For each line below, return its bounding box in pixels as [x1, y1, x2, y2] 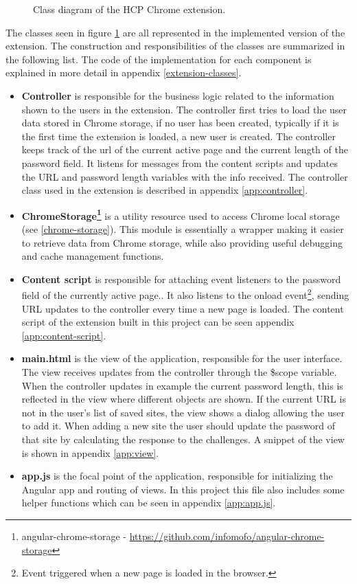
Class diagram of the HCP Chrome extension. [33, 2, 226, 16]
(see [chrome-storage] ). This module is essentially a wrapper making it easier [21, 221, 344, 236]
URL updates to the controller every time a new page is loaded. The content [21, 301, 344, 315]
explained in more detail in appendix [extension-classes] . [5, 65, 242, 80]
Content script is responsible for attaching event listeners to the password [21, 271, 341, 286]
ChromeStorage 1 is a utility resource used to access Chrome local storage [21, 206, 340, 223]
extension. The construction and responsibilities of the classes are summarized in [5, 38, 345, 53]
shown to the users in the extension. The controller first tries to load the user [21, 102, 347, 116]
